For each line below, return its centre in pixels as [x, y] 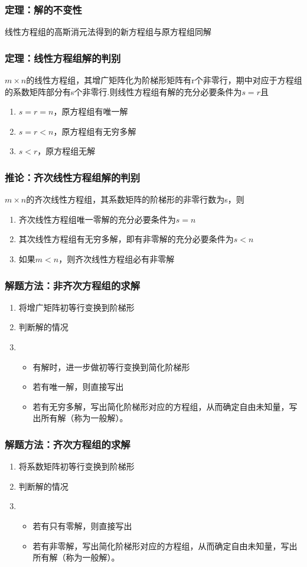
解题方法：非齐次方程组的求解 [73, 285]
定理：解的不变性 [43, 9]
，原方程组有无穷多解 [95, 131]
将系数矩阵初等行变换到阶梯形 [76, 466]
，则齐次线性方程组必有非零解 [117, 259]
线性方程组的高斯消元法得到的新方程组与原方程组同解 [108, 32]
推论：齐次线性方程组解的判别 [73, 177]
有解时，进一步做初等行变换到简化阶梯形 [111, 366]
